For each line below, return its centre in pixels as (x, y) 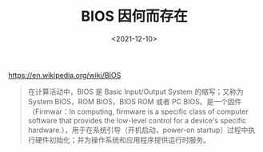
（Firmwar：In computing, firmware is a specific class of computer (138, 111)
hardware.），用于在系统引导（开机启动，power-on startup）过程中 (138, 130)
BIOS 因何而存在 (134, 16)
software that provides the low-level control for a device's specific (137, 120)
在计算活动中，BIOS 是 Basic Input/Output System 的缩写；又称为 (135, 92)
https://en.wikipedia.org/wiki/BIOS (65, 75)
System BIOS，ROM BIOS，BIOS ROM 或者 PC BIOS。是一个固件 (135, 101)
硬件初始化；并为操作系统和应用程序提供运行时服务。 (122, 139)
